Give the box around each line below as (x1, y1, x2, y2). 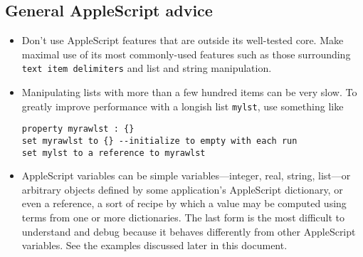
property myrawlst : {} (21, 124, 135, 135)
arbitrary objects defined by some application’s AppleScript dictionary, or (21, 182, 343, 196)
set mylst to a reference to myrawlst (21, 147, 206, 158)
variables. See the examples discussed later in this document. (21, 238, 288, 253)
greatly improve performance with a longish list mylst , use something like (21, 98, 344, 113)
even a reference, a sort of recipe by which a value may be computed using (21, 196, 347, 211)
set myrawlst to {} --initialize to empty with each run (21, 135, 298, 146)
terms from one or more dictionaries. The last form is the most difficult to (21, 210, 345, 225)
